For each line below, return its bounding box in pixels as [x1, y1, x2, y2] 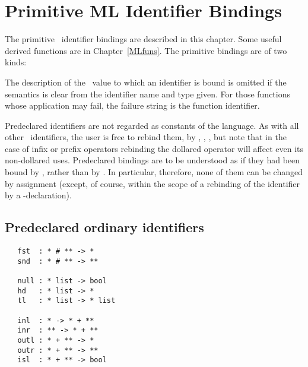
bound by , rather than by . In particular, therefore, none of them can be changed [5, 166, 303, 178]
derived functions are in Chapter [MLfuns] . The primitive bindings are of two [5, 44, 287, 56]
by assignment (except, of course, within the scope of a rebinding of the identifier [5, 177, 300, 189]
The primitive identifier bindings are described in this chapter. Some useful [5, 33, 282, 45]
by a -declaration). [5, 189, 72, 201]
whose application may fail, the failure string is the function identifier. [5, 99, 260, 112]
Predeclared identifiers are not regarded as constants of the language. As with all [5, 119, 299, 131]
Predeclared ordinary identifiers [5, 218, 204, 236]
